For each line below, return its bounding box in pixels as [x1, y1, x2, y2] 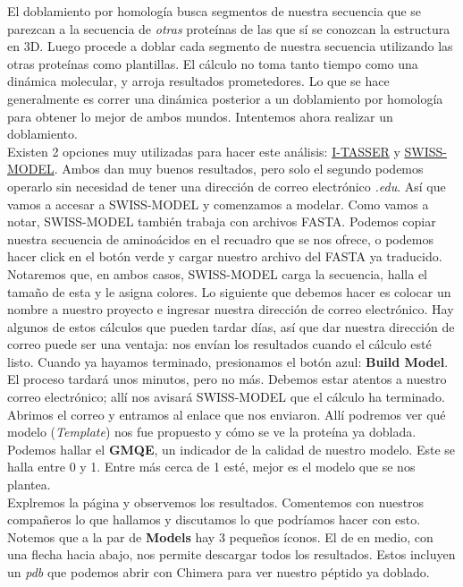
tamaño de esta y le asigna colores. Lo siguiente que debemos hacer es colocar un [7, 282, 451, 301]
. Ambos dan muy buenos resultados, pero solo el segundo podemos [54, 159, 424, 178]
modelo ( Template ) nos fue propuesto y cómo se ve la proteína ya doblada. [7, 422, 417, 441]
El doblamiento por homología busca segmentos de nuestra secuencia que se [7, 2, 422, 20]
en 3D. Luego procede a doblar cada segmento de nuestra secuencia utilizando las [7, 37, 453, 55]
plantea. [7, 475, 51, 494]
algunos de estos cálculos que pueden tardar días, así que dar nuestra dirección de [7, 317, 455, 336]
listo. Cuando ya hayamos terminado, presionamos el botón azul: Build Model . [7, 352, 449, 370]
